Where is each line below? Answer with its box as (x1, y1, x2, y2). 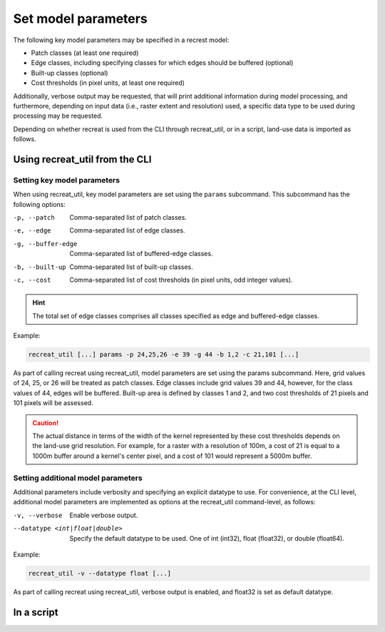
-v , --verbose (13, 511, 63, 519)
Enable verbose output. (69, 511, 138, 519)
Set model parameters (13, 11, 148, 26)
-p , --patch (13, 214, 55, 221)
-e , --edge (13, 227, 51, 235)
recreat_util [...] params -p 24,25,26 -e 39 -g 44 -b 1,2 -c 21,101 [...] (28, 350, 299, 359)
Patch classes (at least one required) (31, 49, 139, 57)
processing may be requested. (13, 111, 103, 121)
